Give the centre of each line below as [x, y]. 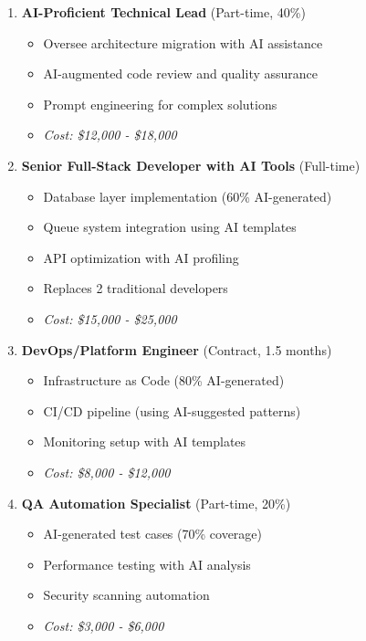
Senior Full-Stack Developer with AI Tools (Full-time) [191, 165]
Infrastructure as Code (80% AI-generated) [164, 380]
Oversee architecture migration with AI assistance [183, 42]
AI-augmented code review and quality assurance [181, 74]
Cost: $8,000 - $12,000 [107, 472]
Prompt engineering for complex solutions [160, 104]
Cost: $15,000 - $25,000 [110, 318]
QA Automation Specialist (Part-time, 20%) [156, 503]
